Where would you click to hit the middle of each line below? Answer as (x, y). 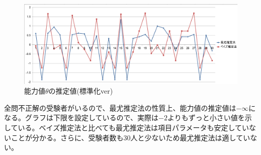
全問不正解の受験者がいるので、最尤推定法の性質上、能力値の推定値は (120, 107)
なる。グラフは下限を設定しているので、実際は (81, 118)
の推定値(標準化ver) (81, 91)
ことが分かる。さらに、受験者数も (67, 137)
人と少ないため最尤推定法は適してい (190, 137)
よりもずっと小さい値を (206, 118)
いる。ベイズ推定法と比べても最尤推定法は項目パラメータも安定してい (134, 127)
